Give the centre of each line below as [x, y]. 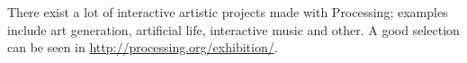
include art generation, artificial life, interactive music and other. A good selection [233, 29]
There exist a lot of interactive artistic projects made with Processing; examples [228, 12]
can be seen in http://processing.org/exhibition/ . [143, 47]
